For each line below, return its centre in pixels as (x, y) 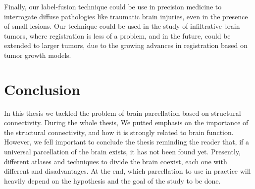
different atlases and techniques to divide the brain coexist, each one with (116, 161)
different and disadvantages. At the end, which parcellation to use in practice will (127, 171)
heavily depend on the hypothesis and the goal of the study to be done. (112, 180)
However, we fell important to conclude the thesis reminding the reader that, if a (127, 142)
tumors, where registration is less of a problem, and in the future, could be (117, 35)
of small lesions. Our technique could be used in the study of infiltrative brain (122, 26)
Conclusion (42, 89)
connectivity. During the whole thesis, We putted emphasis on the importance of (126, 122)
